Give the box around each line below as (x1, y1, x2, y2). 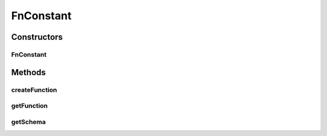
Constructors (11, 32, 63, 42)
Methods (11, 67, 46, 78)
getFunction (11, 102, 48, 110)
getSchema (11, 117, 46, 126)
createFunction (11, 85, 58, 94)
